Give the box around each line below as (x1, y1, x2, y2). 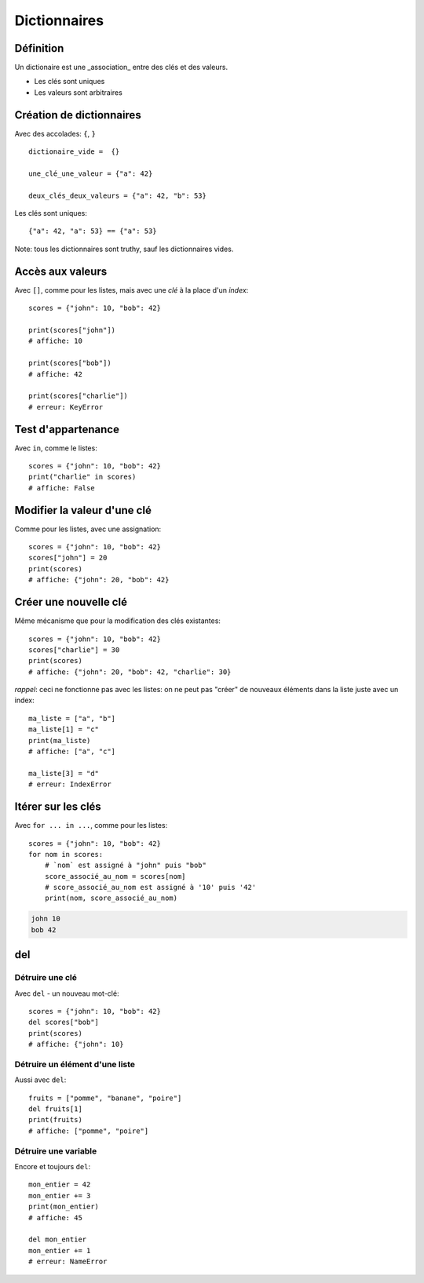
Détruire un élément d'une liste (14, 1059, 136, 1070)
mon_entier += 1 (28, 1246, 91, 1255)
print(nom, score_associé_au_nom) (44, 894, 178, 902)
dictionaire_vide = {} (28, 148, 120, 156)
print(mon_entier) (28, 1202, 100, 1212)
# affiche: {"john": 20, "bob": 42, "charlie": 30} (28, 667, 232, 676)
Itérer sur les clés (14, 800, 101, 814)
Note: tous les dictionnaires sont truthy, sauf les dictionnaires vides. (14, 244, 234, 253)
